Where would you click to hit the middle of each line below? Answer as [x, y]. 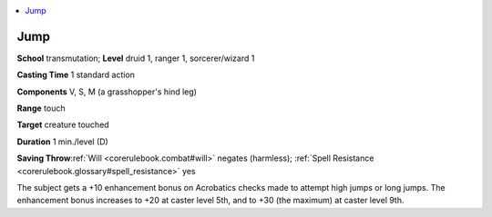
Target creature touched [63, 125]
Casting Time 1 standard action [76, 75]
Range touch [41, 108]
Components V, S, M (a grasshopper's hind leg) [107, 92]
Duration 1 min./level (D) [62, 142]
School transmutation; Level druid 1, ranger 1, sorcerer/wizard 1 [136, 58]
